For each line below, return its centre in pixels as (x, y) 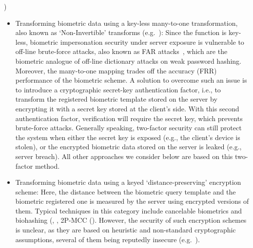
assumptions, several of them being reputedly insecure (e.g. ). (107, 239)
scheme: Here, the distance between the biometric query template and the (126, 191)
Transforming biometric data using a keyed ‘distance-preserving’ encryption (128, 182)
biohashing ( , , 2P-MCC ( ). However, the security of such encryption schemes (131, 220)
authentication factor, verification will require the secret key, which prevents (129, 118)
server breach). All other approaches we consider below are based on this (124, 156)
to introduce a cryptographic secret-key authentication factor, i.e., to (118, 89)
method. (47, 166)
